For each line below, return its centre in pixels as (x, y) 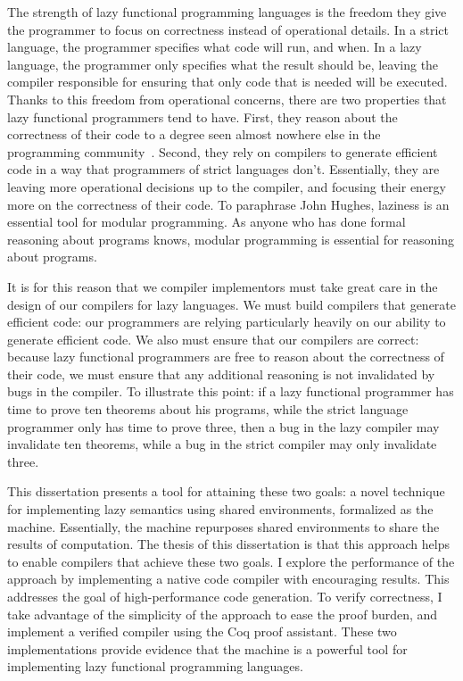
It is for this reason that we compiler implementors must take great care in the (223, 286)
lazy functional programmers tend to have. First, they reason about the (203, 116)
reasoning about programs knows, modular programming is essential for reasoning (231, 239)
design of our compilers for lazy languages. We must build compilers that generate (232, 304)
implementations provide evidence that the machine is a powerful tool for (207, 648)
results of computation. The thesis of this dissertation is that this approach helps (228, 544)
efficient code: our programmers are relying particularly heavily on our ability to (227, 322)
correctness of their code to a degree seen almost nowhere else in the (194, 134)
